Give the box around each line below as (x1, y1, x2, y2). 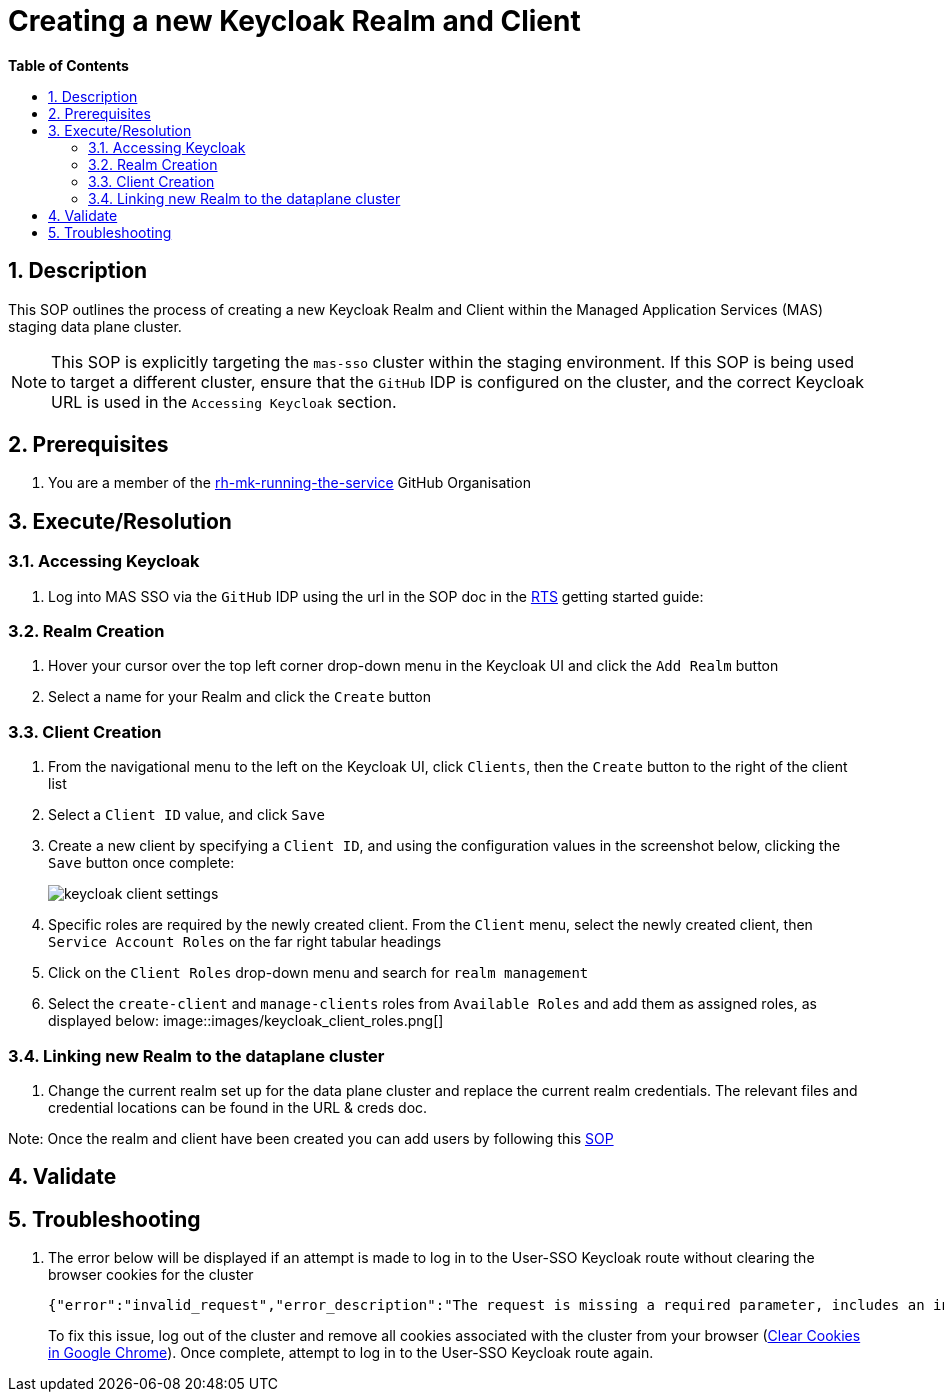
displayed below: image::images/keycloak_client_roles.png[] (48, 1012, 444, 1030)
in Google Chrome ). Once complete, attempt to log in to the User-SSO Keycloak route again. (48, 1344, 654, 1362)
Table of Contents (8, 56, 129, 74)
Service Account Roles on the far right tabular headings (48, 933, 442, 951)
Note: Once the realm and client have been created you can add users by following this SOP (8, 1129, 614, 1147)
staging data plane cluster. (8, 317, 182, 335)
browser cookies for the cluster (48, 1266, 254, 1284)
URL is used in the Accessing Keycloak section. (51, 391, 397, 412)
